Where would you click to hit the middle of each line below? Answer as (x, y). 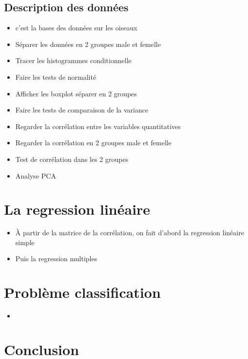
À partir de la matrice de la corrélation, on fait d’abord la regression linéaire (130, 233)
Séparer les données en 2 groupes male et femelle (88, 44)
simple (25, 242)
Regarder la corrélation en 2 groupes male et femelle (93, 143)
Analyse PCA (36, 175)
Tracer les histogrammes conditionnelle (73, 60)
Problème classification (82, 292)
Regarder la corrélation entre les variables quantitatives (98, 126)
